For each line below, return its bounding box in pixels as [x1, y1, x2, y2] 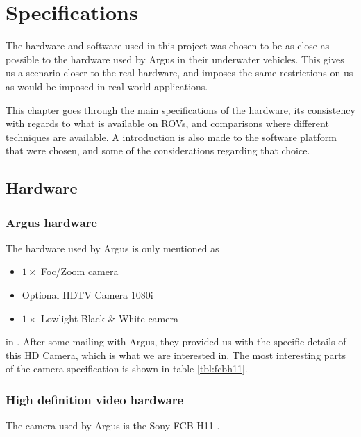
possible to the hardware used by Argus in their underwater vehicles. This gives [6, 51, 344, 66]
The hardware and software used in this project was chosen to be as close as [6, 38, 330, 53]
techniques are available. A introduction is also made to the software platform [6, 129, 337, 144]
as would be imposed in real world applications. [6, 79, 208, 93]
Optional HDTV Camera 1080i [22, 288, 153, 302]
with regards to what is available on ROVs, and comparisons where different [6, 116, 329, 131]
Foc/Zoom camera [41, 264, 119, 279]
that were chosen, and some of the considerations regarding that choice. [6, 143, 310, 158]
